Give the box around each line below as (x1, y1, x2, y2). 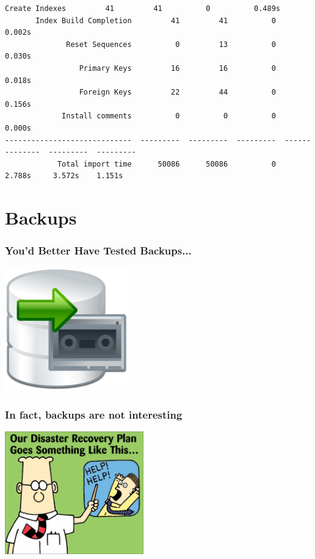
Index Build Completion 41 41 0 (35, 16, 276, 25)
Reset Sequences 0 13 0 (66, 40, 276, 49)
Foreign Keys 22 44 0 (79, 88, 276, 97)
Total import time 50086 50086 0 (57, 159, 276, 168)
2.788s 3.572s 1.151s (5, 171, 123, 181)
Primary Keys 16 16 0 (79, 63, 276, 73)
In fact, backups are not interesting (5, 406, 183, 422)
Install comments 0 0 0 (62, 112, 276, 121)
